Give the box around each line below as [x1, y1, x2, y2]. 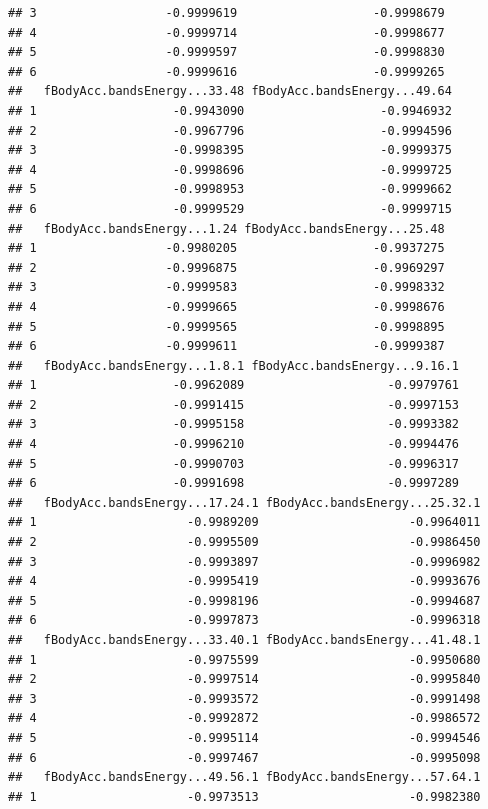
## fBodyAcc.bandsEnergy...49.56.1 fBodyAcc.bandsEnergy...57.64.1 [8, 770, 481, 785]
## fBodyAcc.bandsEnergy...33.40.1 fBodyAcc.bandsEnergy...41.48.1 [8, 633, 481, 647]
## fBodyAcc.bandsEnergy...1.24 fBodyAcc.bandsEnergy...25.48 [8, 221, 445, 236]
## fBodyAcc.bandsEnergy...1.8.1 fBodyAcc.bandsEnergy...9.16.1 [8, 358, 460, 373]
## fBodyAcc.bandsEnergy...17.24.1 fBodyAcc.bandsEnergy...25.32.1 [8, 495, 481, 510]
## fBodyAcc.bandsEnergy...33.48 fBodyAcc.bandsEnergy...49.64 [8, 84, 452, 99]
